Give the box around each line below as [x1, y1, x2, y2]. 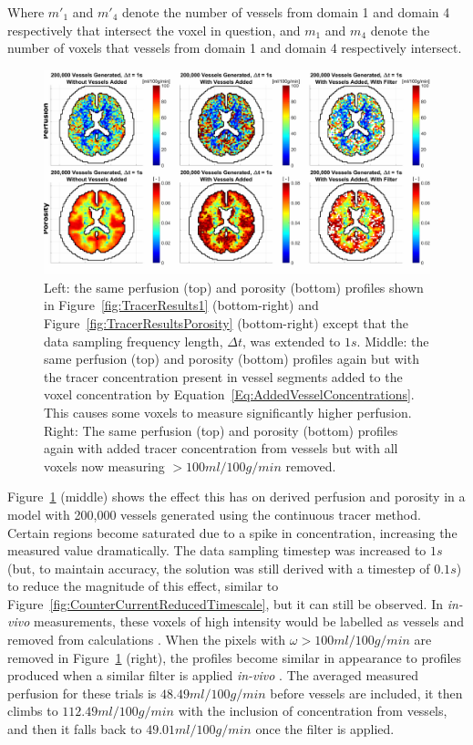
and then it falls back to [7, 719, 142, 739]
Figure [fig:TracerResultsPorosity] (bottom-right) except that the [44, 313, 409, 332]
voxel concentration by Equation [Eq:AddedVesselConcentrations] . [44, 385, 415, 404]
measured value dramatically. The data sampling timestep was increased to [7, 541, 427, 560]
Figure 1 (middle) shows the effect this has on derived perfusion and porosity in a [7, 487, 466, 506]
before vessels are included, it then [270, 683, 463, 702]
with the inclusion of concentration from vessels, [178, 701, 447, 720]
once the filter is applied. [255, 719, 395, 739]
